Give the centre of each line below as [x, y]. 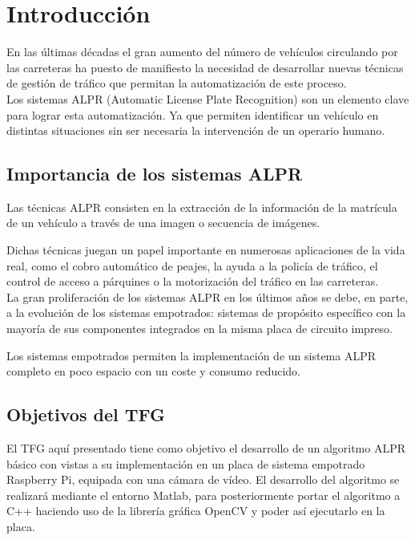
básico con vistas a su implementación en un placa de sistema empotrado [186, 463]
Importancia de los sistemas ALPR [155, 174]
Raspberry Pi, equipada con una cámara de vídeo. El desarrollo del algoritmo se [203, 479]
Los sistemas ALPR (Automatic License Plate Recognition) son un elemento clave [208, 98]
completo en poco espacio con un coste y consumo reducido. [153, 371]
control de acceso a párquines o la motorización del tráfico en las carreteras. [193, 281]
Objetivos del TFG [86, 414]
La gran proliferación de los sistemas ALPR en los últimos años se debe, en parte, [207, 296]
